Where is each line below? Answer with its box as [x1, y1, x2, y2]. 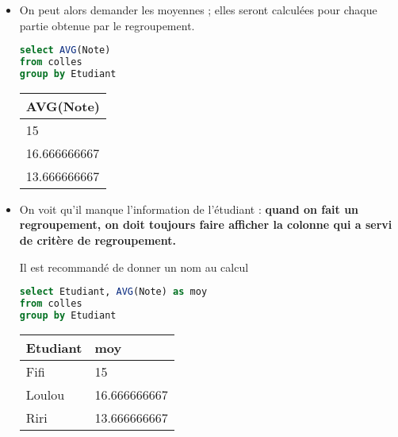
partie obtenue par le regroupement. [19, 17, 195, 33]
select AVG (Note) [19, 44, 111, 56]
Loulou [25, 385, 65, 404]
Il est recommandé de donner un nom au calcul [19, 258, 249, 275]
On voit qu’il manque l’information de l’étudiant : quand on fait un [19, 200, 359, 217]
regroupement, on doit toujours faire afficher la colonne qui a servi [19, 216, 392, 233]
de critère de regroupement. [19, 232, 176, 248]
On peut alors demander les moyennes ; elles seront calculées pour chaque [19, 2, 377, 17]
